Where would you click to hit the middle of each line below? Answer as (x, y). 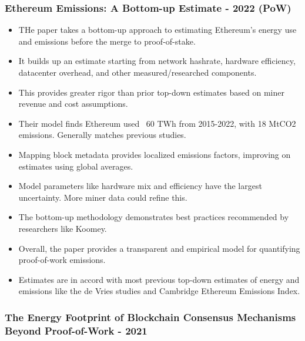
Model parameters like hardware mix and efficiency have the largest (140, 186)
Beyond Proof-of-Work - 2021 (76, 330)
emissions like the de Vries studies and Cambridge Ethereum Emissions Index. (159, 291)
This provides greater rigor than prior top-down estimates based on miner (151, 92)
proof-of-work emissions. (62, 260)
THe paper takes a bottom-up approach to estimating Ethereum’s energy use (157, 30)
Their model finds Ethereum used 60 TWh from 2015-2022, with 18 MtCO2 (157, 123)
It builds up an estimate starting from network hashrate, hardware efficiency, (157, 61)
